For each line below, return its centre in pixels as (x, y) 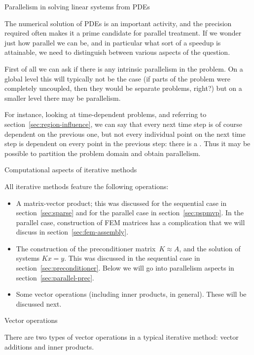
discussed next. (39, 303)
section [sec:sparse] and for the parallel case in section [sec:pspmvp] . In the (130, 213)
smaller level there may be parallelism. (63, 98)
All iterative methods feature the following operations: (87, 186)
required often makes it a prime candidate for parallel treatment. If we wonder (123, 33)
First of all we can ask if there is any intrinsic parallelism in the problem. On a (124, 68)
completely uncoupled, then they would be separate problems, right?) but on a (123, 88)
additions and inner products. (49, 346)
